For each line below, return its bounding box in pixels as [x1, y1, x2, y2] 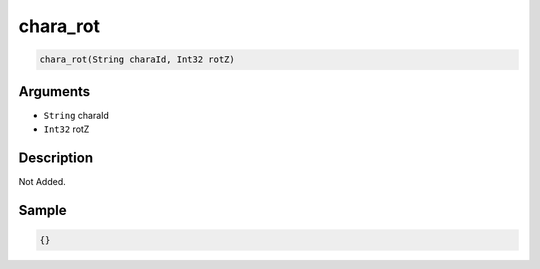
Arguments [18, 83, 91, 100]
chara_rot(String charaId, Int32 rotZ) [39, 54, 235, 65]
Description [18, 149, 94, 166]
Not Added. [18, 175, 67, 187]
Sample [18, 201, 67, 219]
